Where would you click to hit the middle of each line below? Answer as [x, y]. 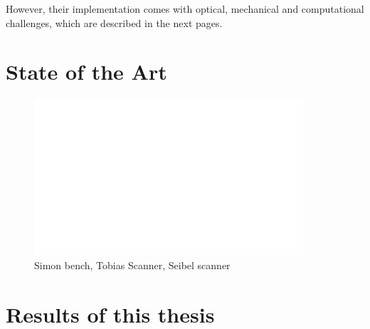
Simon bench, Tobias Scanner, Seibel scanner [132, 265]
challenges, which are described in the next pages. [114, 22]
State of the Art [86, 72]
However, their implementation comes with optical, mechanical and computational [185, 9]
